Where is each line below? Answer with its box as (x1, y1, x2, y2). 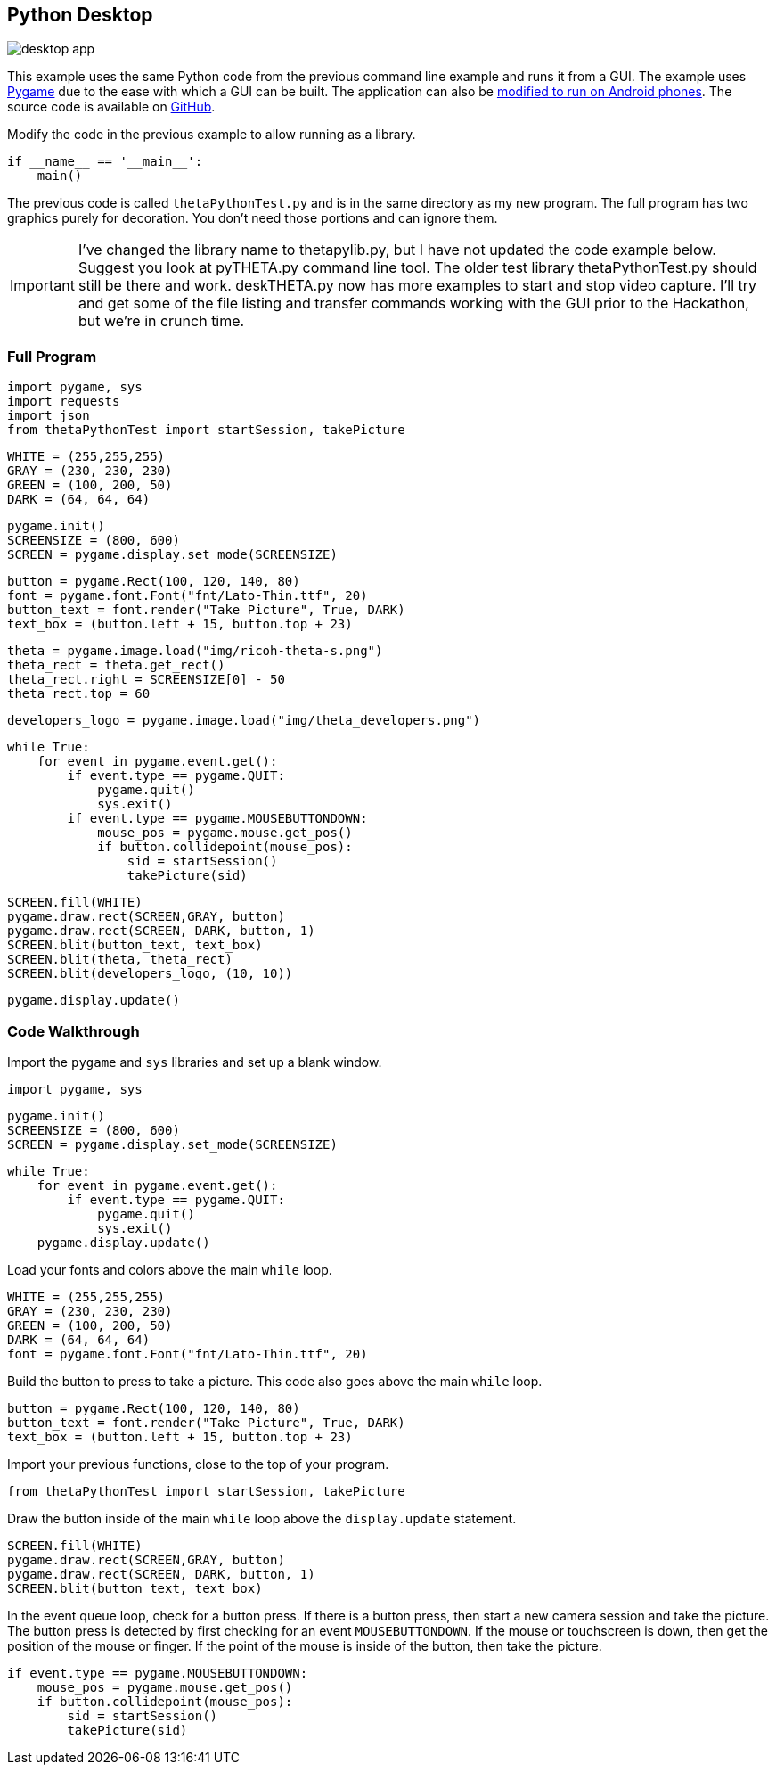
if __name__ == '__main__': (7, 154, 203, 169)
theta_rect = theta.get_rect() (7, 658, 225, 673)
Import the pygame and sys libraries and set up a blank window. (7, 1054, 382, 1070)
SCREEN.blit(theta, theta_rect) (7, 952, 233, 967)
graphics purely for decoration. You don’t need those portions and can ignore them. (7, 210, 498, 226)
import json (7, 408, 90, 423)
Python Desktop (7, 4, 153, 26)
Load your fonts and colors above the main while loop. (7, 1261, 332, 1277)
